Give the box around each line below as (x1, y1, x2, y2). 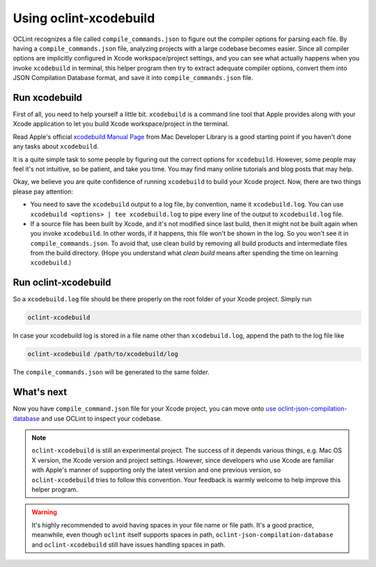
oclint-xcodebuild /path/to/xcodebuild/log (27, 350, 179, 358)
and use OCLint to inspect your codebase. (41, 414, 163, 422)
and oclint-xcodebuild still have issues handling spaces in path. (31, 540, 226, 549)
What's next (13, 386, 68, 398)
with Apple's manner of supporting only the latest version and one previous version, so (31, 466, 281, 474)
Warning (31, 508, 57, 516)
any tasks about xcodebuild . (13, 143, 99, 151)
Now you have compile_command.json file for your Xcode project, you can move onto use (13, 404, 276, 413)
